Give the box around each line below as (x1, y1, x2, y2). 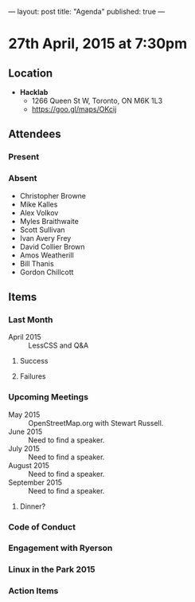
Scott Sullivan (19, 225, 65, 234)
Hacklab (19, 88, 49, 96)
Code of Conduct (8, 521, 76, 533)
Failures (19, 372, 46, 381)
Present (8, 151, 40, 163)
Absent (8, 173, 37, 184)
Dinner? (19, 502, 46, 511)
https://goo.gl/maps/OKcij (31, 104, 117, 114)
